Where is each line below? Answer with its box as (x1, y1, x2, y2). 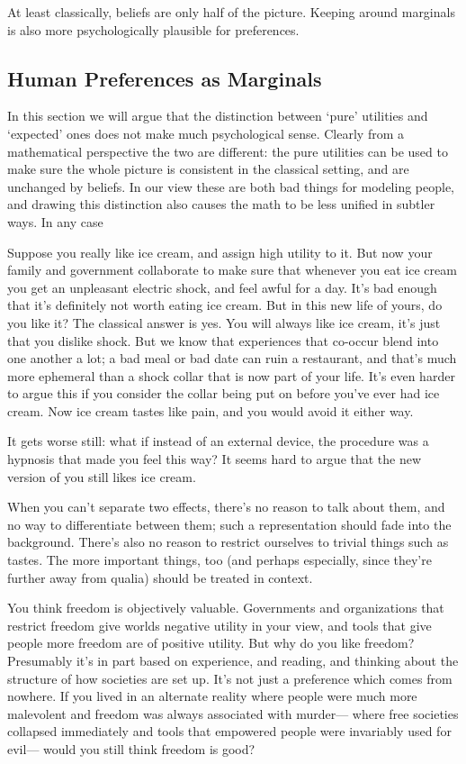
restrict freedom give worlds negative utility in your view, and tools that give (7, 615, 432, 634)
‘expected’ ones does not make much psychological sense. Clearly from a (7, 123, 405, 142)
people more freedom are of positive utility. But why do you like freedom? (7, 633, 415, 652)
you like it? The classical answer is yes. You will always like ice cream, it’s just (7, 313, 441, 332)
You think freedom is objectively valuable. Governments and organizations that (7, 598, 444, 617)
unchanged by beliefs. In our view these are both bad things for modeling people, (7, 177, 454, 196)
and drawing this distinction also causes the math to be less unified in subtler (7, 195, 435, 214)
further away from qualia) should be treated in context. (7, 568, 313, 587)
